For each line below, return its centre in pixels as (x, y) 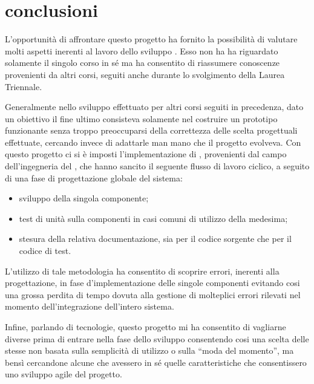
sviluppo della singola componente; (84, 198)
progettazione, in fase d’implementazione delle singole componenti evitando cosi (152, 283)
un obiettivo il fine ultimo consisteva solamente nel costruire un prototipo (141, 118)
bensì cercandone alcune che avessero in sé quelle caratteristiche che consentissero (156, 362)
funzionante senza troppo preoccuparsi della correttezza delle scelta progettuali (151, 130)
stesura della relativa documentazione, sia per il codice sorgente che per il (155, 239)
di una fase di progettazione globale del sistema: (94, 177)
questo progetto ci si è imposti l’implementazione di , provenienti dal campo (146, 154)
